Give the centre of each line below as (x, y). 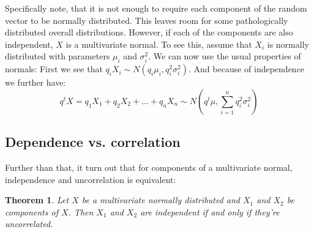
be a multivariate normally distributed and (161, 200)
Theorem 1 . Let (37, 200)
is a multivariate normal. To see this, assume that (159, 44)
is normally (288, 44)
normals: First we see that (54, 69)
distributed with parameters (58, 56)
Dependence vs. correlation (93, 142)
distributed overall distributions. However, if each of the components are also (149, 32)
